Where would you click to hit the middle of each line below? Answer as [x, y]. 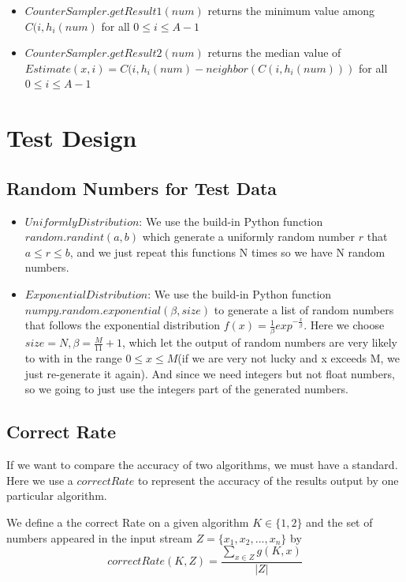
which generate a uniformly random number [249, 237]
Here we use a [40, 480]
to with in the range [73, 358]
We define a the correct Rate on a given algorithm [128, 522]
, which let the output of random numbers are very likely [259, 342]
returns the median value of [274, 53]
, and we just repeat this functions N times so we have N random [227, 252]
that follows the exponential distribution [122, 325]
